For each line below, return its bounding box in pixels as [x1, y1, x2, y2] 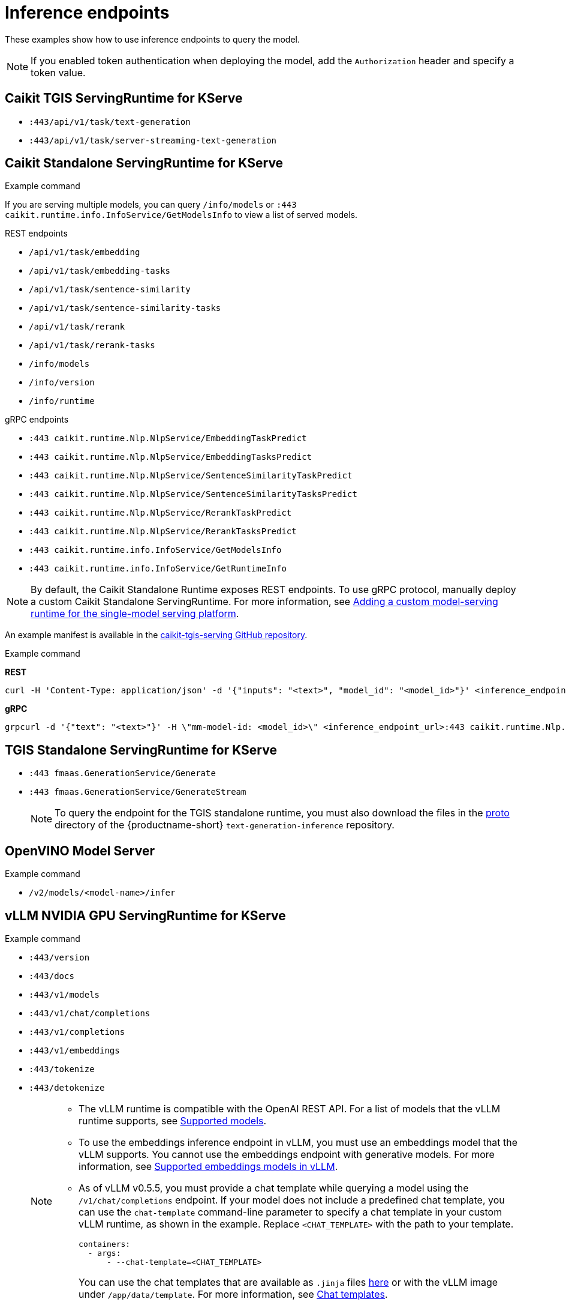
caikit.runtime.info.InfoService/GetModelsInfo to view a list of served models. [5, 209, 358, 220]
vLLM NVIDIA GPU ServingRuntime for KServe [5, 908, 286, 923]
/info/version [29, 378, 95, 388]
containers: [79, 1239, 131, 1249]
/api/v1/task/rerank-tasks [29, 340, 155, 351]
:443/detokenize [29, 1082, 105, 1093]
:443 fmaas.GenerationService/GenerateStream [29, 787, 246, 797]
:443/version [29, 952, 90, 962]
